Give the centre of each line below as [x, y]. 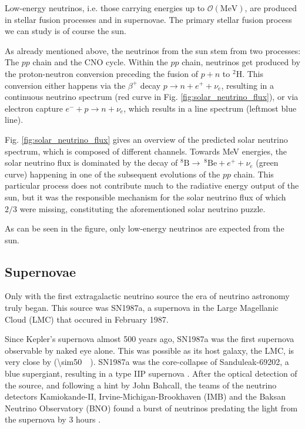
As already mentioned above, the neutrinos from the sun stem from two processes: [153, 50]
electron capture [34, 108]
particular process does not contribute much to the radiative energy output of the [152, 185]
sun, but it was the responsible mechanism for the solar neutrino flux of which [145, 197]
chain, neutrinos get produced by [241, 62]
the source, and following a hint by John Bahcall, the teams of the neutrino [141, 385]
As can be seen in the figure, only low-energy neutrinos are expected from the [145, 228]
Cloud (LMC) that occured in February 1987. [87, 319]
